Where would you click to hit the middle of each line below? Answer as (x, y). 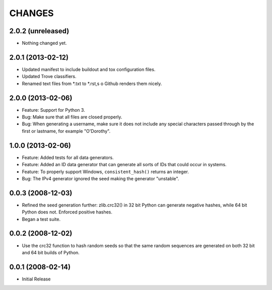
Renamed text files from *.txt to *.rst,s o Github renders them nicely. (92, 84)
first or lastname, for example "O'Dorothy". (66, 131)
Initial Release (36, 279)
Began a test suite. (41, 219)
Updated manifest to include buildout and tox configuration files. (89, 69)
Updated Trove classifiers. (49, 77)
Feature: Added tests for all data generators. (68, 157)
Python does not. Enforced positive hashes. (67, 212)
